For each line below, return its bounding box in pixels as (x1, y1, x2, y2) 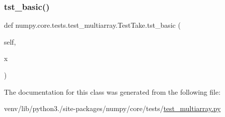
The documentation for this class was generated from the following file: (4, 86, 221, 97)
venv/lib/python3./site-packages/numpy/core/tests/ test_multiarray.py (4, 103, 221, 114)
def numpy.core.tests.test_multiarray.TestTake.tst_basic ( (4, 20, 181, 30)
